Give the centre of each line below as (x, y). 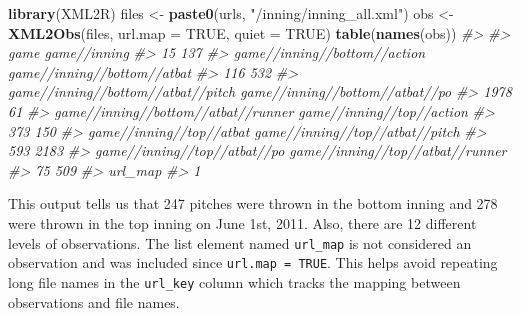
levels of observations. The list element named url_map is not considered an (240, 242)
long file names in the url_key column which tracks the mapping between (234, 281)
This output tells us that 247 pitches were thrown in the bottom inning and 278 (253, 203)
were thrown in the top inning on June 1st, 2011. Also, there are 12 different (242, 222)
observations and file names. (94, 301)
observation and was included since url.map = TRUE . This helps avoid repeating (253, 262)
